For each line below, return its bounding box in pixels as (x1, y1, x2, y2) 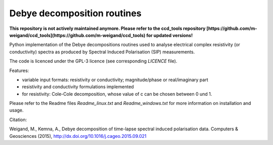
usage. (9, 107, 24, 114)
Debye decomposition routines (9, 8, 142, 19)
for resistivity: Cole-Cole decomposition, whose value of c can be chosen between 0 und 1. (22, 91, 212, 97)
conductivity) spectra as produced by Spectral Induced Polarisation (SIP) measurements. (9, 49, 195, 55)
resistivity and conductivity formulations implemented (22, 84, 134, 90)
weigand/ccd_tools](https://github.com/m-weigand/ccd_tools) (9, 32, 146, 38)
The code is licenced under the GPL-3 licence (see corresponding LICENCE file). (9, 58, 177, 64)
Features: (9, 67, 29, 74)
